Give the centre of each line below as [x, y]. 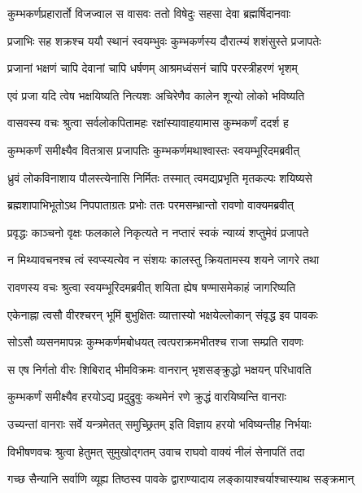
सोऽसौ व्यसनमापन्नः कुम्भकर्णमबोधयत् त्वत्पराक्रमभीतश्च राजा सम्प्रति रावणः [155, 342]
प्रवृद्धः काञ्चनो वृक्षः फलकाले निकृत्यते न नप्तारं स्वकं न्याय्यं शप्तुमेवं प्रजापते [158, 232]
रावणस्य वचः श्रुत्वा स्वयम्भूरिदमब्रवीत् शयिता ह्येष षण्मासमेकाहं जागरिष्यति [152, 286]
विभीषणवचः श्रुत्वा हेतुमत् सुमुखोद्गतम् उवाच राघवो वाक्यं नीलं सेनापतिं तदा [156, 451]
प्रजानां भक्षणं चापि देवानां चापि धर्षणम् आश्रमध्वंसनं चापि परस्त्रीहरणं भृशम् [153, 68]
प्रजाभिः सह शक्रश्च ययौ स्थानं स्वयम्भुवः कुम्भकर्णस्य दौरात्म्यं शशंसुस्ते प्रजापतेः [164, 40]
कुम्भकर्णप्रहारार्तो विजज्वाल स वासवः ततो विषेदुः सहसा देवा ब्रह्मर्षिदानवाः [149, 13]
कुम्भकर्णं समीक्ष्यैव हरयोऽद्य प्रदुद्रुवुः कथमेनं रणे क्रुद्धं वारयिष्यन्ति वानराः [147, 396]
